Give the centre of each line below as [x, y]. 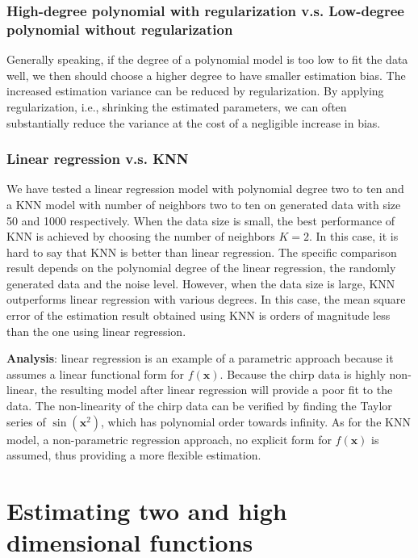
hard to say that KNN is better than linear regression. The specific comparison [202, 252]
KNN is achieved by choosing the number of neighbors [141, 236]
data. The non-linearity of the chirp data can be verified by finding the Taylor [199, 406]
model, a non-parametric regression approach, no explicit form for [169, 439]
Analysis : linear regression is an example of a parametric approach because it [200, 358]
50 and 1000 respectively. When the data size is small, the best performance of [201, 220]
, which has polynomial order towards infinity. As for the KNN [256, 421]
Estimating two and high [147, 511]
